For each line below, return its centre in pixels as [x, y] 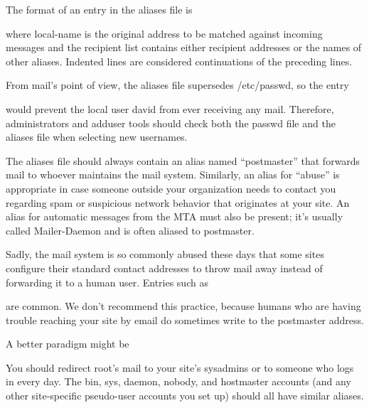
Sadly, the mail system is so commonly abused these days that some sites [165, 254]
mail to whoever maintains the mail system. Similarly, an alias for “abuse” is [173, 175]
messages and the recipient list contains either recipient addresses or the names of [184, 47]
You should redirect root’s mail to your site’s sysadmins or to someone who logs [180, 367]
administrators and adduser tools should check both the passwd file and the [171, 123]
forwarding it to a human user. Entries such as [107, 282]
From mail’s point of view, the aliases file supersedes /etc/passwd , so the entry [177, 85]
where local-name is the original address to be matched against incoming [164, 33]
